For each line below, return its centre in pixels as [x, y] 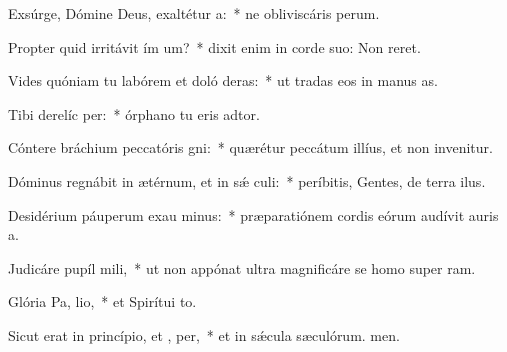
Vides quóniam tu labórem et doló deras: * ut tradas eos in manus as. [223, 80]
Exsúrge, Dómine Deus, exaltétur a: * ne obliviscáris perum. [194, 13]
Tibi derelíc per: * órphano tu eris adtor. [134, 113]
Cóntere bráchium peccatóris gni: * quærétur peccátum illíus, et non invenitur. [250, 147]
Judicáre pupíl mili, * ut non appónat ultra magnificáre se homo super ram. [242, 267]
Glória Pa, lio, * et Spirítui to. [102, 301]
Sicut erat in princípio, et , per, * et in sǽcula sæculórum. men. [204, 334]
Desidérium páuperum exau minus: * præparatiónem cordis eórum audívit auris [253, 214]
